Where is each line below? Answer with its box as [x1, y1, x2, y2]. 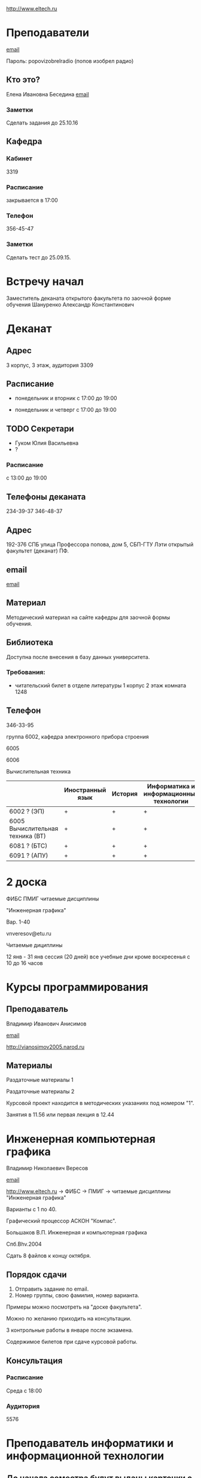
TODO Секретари [6, 423, 74, 433]
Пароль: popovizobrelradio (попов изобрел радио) [6, 57, 134, 65]
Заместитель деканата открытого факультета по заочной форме [6, 295, 172, 302]
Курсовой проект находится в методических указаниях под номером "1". [6, 1100, 194, 1107]
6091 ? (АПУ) [9, 851, 48, 860]
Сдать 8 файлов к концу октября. [6, 1252, 92, 1260]
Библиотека [6, 638, 54, 648]
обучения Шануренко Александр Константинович [6, 301, 135, 308]
